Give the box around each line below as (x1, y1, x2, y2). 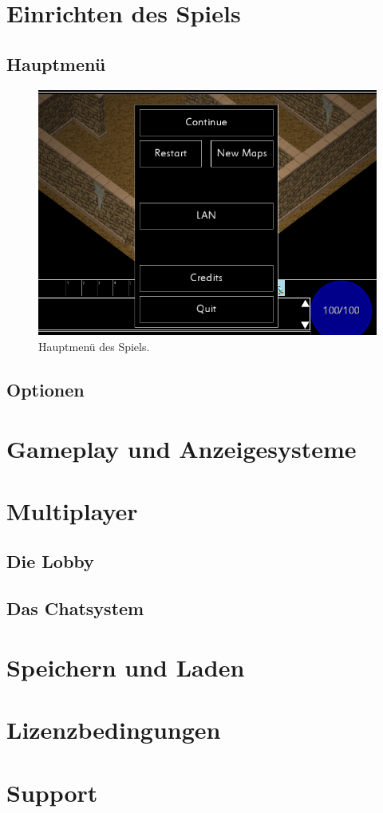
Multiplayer (6, 494, 138, 527)
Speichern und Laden (6, 650, 245, 683)
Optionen (6, 377, 85, 401)
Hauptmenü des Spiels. (38, 337, 150, 354)
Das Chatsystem (6, 596, 144, 621)
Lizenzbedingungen (6, 713, 221, 746)
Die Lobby (6, 549, 94, 574)
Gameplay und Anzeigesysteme (6, 432, 357, 464)
